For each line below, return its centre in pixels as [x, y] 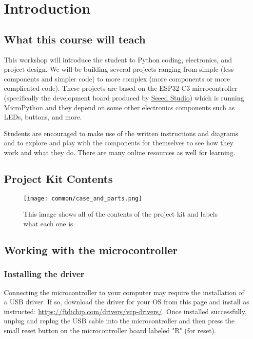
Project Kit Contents [58, 178]
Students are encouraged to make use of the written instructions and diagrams [121, 133]
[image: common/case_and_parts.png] [83, 198]
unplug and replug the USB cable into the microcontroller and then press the [119, 321]
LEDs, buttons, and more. [43, 117]
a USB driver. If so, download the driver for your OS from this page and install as [126, 302]
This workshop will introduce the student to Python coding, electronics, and [118, 59]
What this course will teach [75, 39]
